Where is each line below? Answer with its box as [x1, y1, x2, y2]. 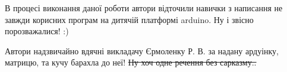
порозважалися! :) [5, 25, 69, 37]
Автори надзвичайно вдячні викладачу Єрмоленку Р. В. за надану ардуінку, [5, 44, 279, 57]
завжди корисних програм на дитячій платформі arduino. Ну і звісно [5, 13, 254, 25]
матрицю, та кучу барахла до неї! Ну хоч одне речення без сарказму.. [5, 56, 257, 68]
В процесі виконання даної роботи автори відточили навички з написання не [5, 2, 283, 14]
